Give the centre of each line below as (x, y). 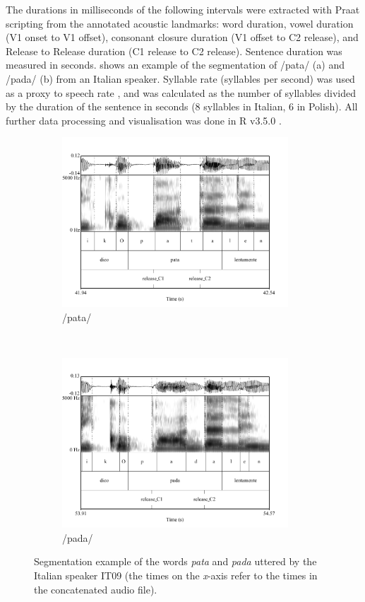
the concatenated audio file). (96, 589)
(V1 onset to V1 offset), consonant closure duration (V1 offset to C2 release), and (182, 37)
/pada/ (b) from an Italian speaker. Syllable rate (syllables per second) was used (180, 78)
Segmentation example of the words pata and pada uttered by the (175, 561)
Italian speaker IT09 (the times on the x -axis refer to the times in (176, 575)
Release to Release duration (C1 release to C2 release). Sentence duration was (174, 51)
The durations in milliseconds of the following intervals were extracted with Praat (183, 9)
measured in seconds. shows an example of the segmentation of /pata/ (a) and (175, 65)
